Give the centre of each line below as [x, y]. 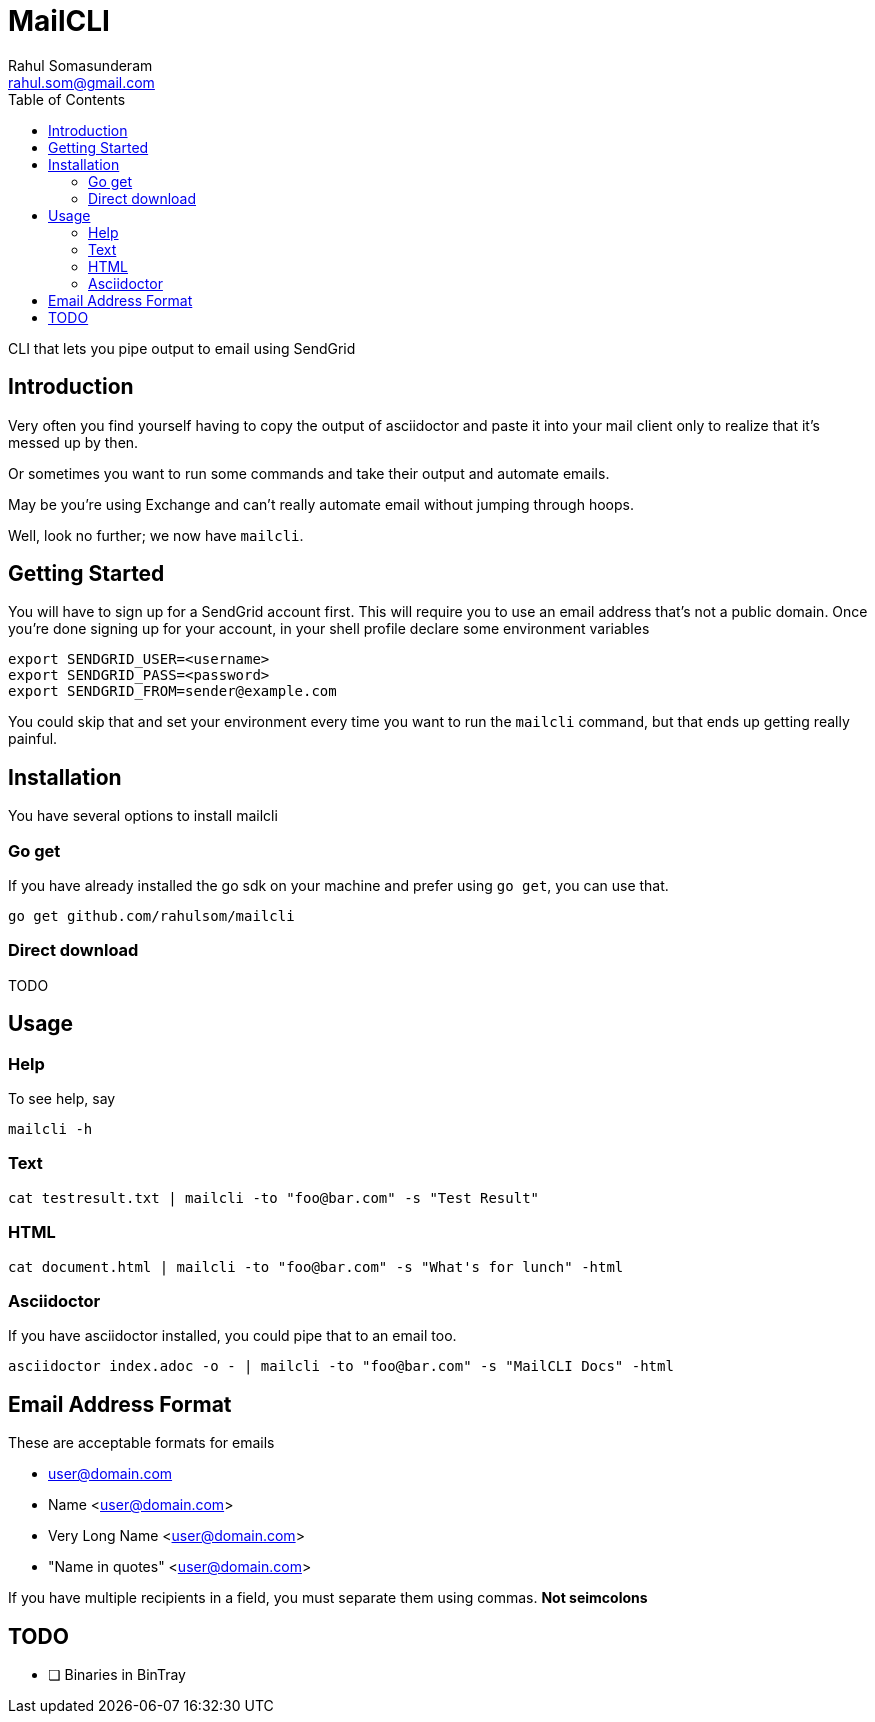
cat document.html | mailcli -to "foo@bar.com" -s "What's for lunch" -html [316, 1266]
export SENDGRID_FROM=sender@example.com [172, 691]
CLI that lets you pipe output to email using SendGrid [182, 348]
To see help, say [62, 1098]
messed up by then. [73, 442]
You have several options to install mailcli [143, 816]
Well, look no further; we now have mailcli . [156, 535]
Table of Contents [67, 99]
